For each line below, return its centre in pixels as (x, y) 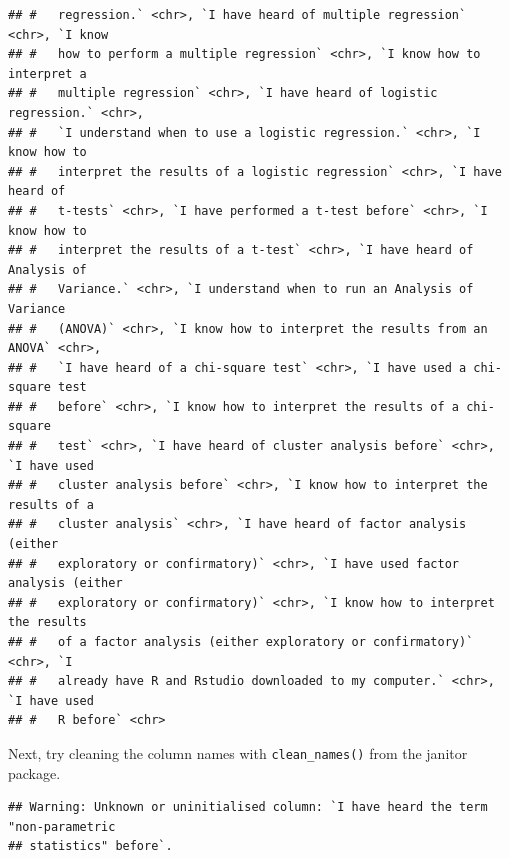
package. (34, 772)
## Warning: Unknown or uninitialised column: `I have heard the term (248, 807)
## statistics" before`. (90, 846)
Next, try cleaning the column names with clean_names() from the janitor (238, 752)
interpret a (47, 73)
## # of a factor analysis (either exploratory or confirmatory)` (241, 642)
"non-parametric (62, 826)
